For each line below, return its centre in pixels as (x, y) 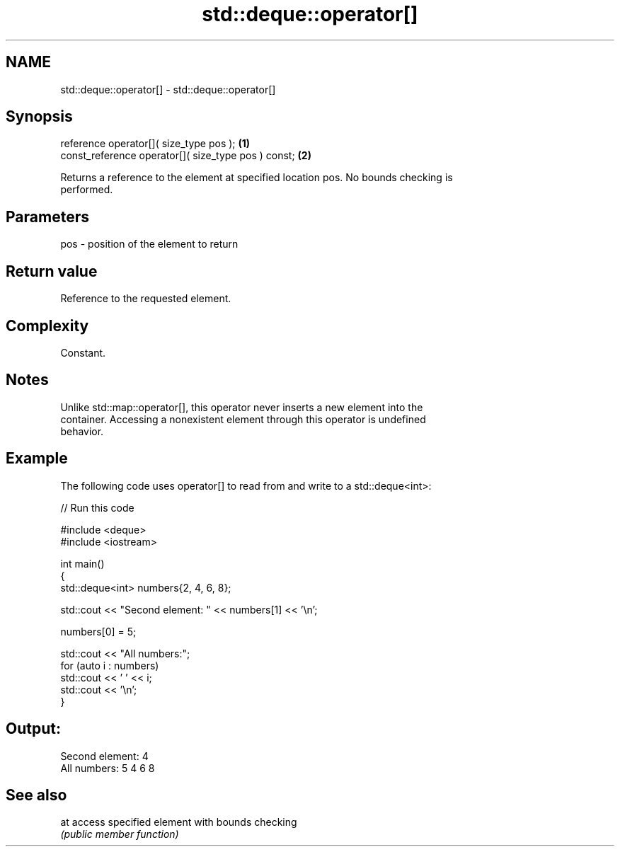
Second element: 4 (104, 756)
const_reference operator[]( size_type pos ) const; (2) (186, 156)
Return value (52, 271)
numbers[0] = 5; (98, 631)
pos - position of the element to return (149, 244)
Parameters (47, 217)
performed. (87, 190)
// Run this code (97, 507)
